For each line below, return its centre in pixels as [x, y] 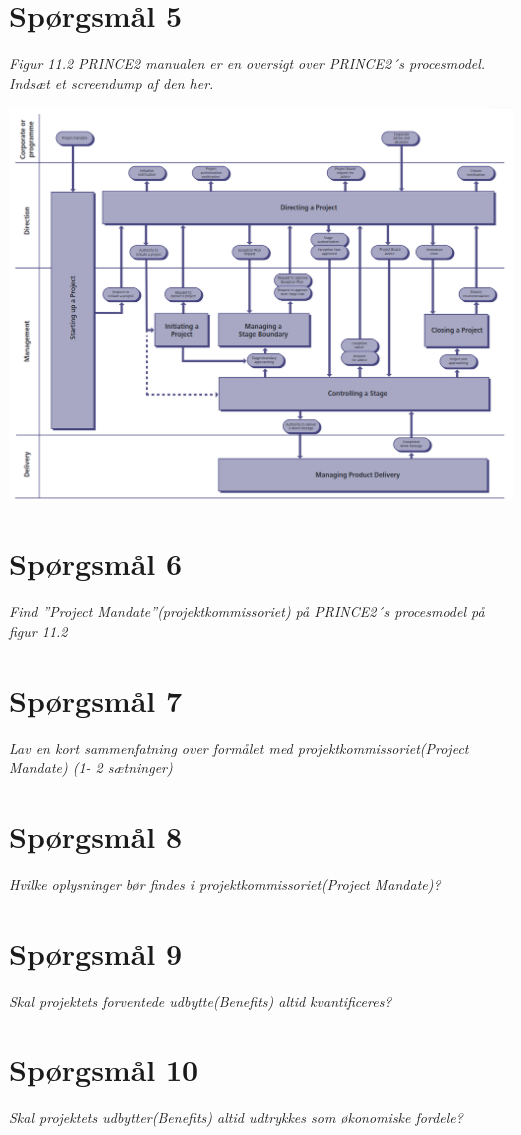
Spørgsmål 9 [96, 952]
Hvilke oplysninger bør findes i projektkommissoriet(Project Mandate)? [225, 883]
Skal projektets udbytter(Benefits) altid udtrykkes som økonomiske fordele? [236, 1117]
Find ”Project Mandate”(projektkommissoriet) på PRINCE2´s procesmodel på [247, 611]
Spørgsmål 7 [96, 699]
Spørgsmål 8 [96, 835]
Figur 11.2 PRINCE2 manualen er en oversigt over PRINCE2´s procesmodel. [247, 63]
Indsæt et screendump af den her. [111, 82]
